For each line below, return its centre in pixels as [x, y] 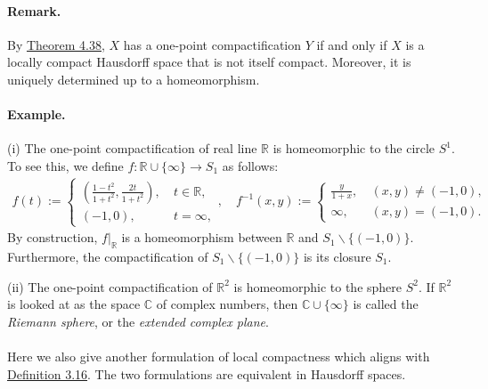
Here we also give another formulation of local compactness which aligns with [219, 356]
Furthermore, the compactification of [108, 256]
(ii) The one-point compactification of [110, 286]
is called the [386, 304]
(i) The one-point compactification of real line [132, 148]
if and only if [352, 44]
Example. [37, 114]
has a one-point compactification [212, 44]
